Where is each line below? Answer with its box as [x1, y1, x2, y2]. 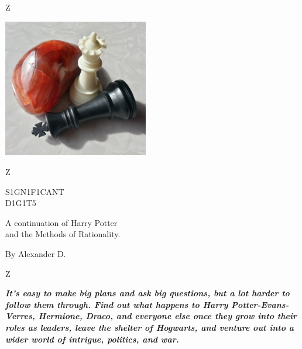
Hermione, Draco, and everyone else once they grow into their [38, 310, 297, 322]
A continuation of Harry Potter [5, 216, 118, 228]
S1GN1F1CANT [5, 185, 64, 197]
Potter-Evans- [231, 298, 289, 310]
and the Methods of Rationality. [5, 228, 121, 240]
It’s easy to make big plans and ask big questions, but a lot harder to [5, 287, 290, 299]
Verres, [5, 310, 35, 322]
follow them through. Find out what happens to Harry [5, 298, 228, 310]
